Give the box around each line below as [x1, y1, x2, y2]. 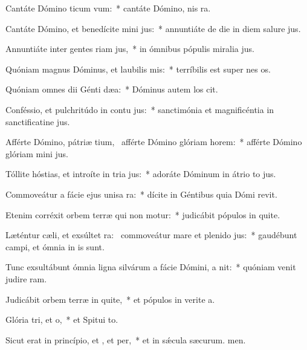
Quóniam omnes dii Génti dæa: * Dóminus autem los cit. [5, 83, 218, 96]
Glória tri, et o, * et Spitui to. [5, 313, 118, 326]
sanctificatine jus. [5, 115, 70, 128]
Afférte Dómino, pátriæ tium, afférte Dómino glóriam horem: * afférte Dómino [5, 135, 302, 148]
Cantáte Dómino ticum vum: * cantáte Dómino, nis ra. [5, 2, 211, 14]
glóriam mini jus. [5, 147, 68, 160]
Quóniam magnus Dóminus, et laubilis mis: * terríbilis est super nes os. [5, 62, 271, 75]
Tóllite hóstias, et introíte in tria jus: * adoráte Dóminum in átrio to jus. [5, 167, 276, 180]
